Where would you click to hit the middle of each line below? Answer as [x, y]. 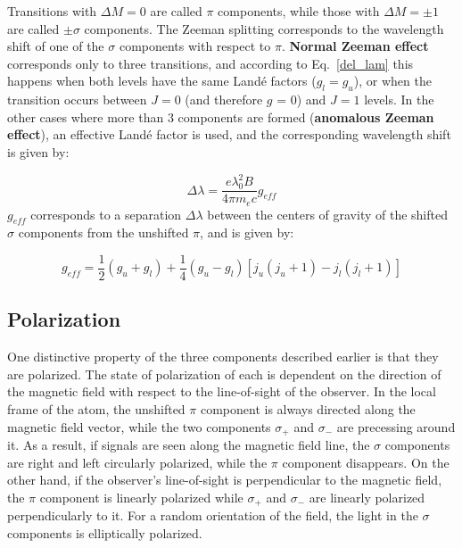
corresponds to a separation [106, 214]
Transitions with [52, 11]
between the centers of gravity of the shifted [327, 214]
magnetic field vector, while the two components [139, 426]
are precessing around [396, 426]
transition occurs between [77, 100]
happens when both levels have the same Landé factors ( [162, 81]
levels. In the [399, 100]
